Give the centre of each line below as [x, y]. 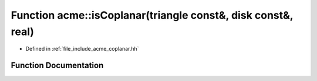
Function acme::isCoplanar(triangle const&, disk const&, [152, 15]
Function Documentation [57, 66]
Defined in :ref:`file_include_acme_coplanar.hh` [82, 49]
